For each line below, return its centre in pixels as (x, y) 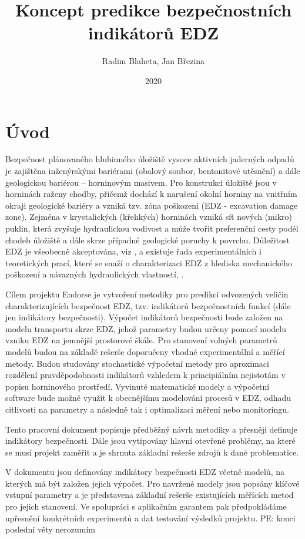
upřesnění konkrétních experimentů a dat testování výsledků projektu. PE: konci (150, 518)
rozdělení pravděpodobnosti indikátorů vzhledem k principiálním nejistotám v (145, 375)
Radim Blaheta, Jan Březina (153, 61)
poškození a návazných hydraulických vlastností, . (95, 274)
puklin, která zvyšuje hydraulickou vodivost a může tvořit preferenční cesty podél (152, 228)
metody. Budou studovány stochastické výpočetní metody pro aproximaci (137, 363)
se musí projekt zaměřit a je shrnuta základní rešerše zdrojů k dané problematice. (152, 452)
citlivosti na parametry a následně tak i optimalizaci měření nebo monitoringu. (147, 409)
